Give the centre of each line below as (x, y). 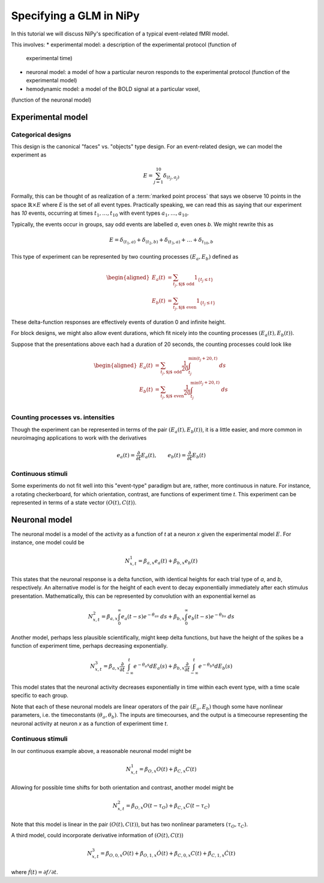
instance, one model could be (48, 543)
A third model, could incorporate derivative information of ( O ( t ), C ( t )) (97, 835)
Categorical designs (41, 134)
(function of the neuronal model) (51, 100)
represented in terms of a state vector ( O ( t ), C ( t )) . (74, 503)
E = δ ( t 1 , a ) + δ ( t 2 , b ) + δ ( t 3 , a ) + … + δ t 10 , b (161, 241)
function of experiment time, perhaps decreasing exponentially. (89, 646)
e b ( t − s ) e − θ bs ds (211, 617)
